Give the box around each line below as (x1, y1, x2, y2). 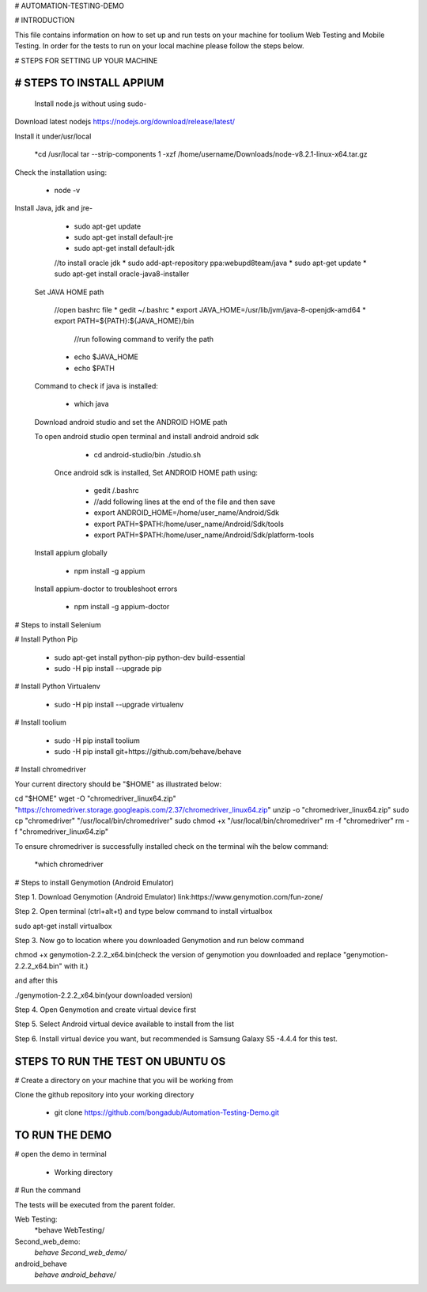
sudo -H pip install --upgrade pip (54, 664, 162, 673)
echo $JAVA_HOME (74, 352, 138, 362)
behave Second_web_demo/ (34, 1248, 127, 1257)
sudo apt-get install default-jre (74, 233, 174, 242)
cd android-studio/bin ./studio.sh (93, 449, 202, 459)
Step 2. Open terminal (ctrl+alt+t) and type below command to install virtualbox (14, 907, 273, 916)
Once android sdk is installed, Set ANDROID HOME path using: (54, 468, 259, 477)
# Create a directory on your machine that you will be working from (14, 1075, 233, 1085)
